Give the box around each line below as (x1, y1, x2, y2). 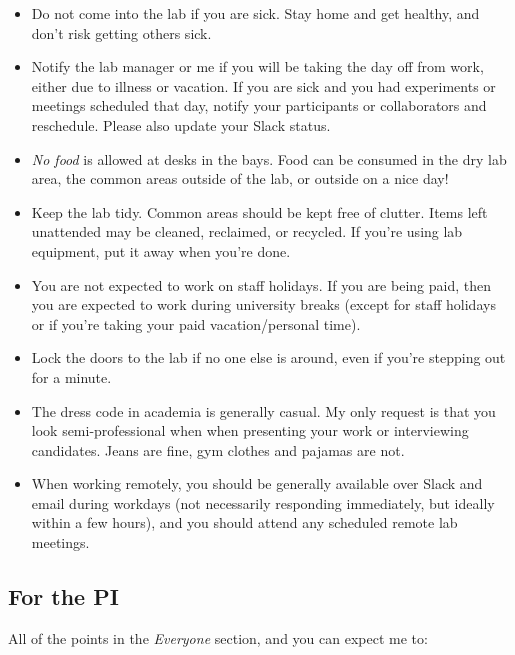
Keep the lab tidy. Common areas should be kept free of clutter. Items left (31, 201, 488, 222)
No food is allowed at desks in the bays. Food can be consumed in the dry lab (31, 148, 507, 169)
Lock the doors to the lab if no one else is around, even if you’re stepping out (31, 347, 506, 368)
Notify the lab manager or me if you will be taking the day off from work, (31, 56, 484, 77)
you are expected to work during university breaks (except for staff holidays (31, 294, 496, 315)
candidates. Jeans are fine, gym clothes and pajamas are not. (31, 439, 405, 460)
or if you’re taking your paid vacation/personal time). (31, 313, 361, 334)
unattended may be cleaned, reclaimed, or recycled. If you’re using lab (31, 221, 463, 242)
